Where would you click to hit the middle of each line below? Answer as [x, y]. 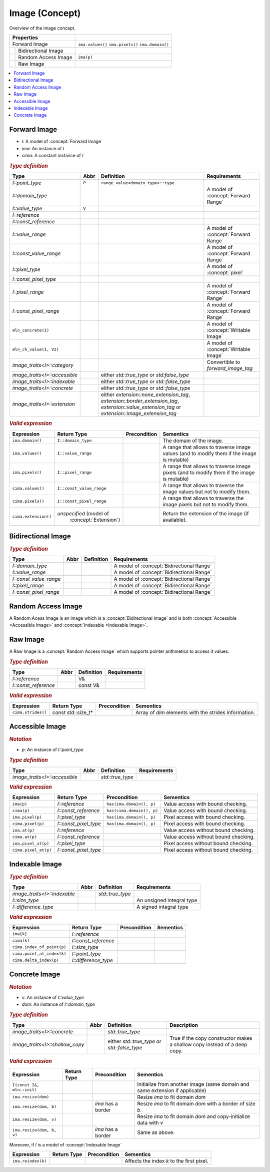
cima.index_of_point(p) [39, 947]
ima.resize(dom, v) [34, 1120]
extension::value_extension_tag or [141, 407]
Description [184, 1025]
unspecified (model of [83, 513]
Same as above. [156, 1132]
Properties [25, 38]
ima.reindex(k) [29, 1161]
